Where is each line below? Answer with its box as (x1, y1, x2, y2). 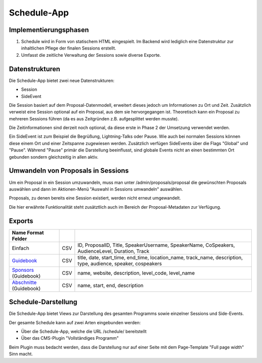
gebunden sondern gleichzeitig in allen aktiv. (9, 154, 99, 160)
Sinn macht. (9, 351, 33, 357)
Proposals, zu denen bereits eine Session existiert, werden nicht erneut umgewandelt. (9, 195, 181, 201)
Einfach (12, 245, 29, 251)
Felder (12, 235, 27, 242)
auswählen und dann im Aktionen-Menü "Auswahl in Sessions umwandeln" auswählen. (9, 186, 183, 192)
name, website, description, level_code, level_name (78, 269, 195, 276)
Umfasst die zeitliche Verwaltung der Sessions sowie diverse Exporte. (21, 52, 161, 58)
